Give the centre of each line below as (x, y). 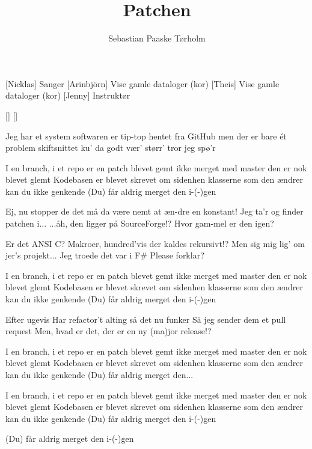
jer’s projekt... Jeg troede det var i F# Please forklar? (105, 255)
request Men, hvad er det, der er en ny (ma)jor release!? (109, 331)
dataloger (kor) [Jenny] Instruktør (68, 95)
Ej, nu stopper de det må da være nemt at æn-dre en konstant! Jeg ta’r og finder (154, 211)
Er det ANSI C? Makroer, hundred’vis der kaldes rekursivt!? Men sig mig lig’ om (155, 243)
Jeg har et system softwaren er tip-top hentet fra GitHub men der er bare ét (146, 136)
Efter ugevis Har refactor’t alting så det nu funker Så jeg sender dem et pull (146, 319)
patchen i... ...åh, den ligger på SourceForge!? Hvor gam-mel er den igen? (140, 223)
